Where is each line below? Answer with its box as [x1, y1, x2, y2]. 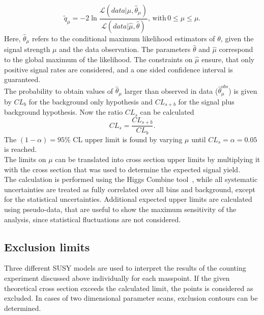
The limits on [4, 154, 46, 165]
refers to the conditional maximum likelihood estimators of [32, 33, 215, 43]
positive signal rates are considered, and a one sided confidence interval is [4, 64, 233, 74]
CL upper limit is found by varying [73, 134, 183, 144]
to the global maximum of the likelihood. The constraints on [4, 54, 193, 64]
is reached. [4, 144, 37, 154]
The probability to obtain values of [4, 85, 113, 96]
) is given [228, 85, 257, 96]
